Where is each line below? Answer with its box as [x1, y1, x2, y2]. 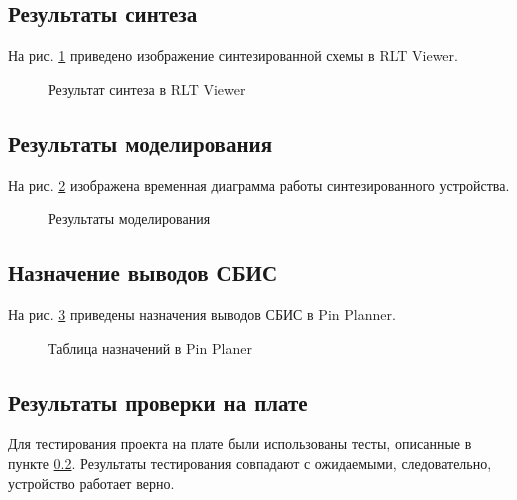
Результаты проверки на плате [8, 386, 308, 417]
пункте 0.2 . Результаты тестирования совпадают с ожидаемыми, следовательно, [8, 452, 492, 473]
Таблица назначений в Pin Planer [48, 337, 252, 358]
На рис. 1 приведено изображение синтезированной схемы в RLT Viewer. [8, 45, 458, 66]
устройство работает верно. [8, 472, 175, 493]
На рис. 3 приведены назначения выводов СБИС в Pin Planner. [8, 303, 396, 324]
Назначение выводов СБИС [8, 257, 278, 288]
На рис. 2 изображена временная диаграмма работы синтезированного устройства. [8, 174, 510, 195]
